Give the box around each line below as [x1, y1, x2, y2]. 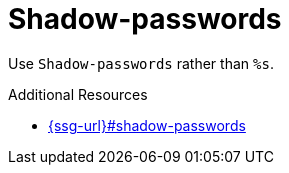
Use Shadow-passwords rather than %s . [8, 54, 274, 72]
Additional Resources [8, 85, 148, 103]
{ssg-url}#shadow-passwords [48, 116, 246, 134]
